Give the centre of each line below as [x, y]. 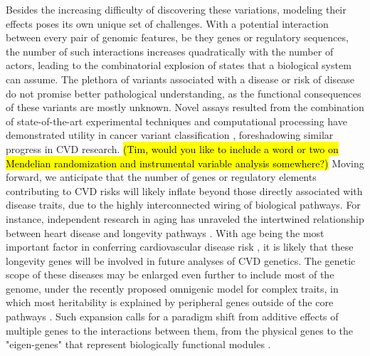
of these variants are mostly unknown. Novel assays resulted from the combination [185, 107]
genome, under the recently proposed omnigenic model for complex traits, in [172, 288]
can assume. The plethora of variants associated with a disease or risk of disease [180, 79]
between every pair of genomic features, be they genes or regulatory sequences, [177, 37]
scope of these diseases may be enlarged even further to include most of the [170, 274]
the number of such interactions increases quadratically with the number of [170, 51]
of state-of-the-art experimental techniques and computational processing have [176, 121]
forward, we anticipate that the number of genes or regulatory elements [161, 177]
